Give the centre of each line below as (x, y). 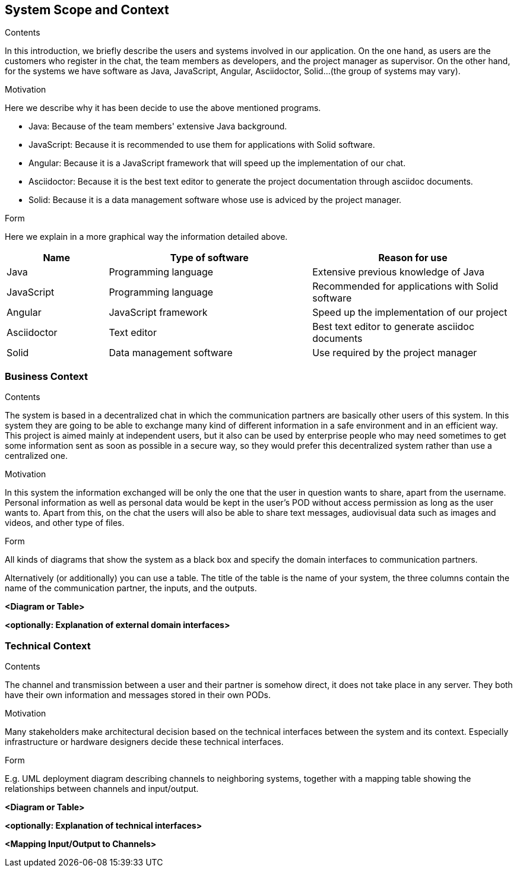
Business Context (47, 376)
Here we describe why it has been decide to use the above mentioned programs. (163, 108)
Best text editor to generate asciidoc (394, 327)
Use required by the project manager (395, 353)
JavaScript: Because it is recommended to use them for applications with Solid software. (202, 145)
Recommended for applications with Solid (405, 286)
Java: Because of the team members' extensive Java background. (158, 126)
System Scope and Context (87, 10)
